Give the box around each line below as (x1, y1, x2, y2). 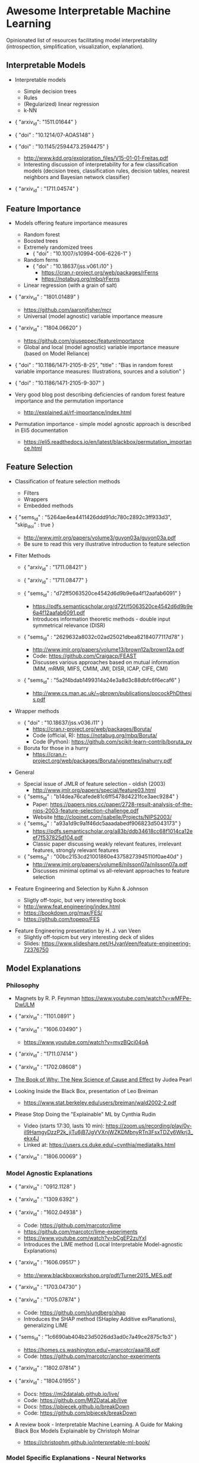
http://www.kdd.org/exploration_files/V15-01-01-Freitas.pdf (23, 154, 169, 162)
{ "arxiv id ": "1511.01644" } (14, 118, 77, 126)
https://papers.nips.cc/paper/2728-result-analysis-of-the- (50, 801, 193, 808)
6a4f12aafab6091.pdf (32, 609, 85, 616)
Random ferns (23, 257, 58, 264)
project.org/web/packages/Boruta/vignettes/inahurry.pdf (32, 757, 172, 764)
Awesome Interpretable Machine (6, 4, 171, 18)
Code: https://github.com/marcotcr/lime (23, 1221, 121, 1229)
